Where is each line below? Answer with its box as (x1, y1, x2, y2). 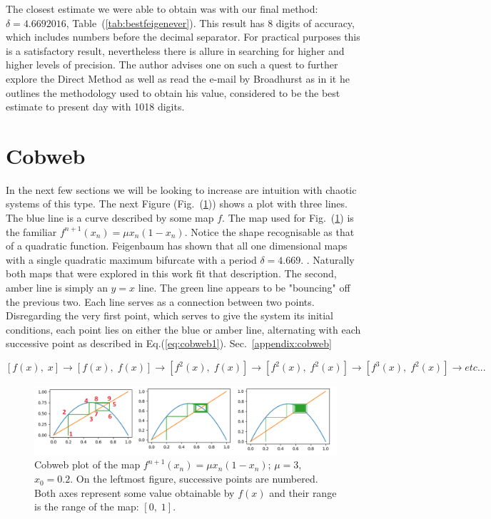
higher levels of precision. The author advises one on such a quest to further (6, 57, 338, 72)
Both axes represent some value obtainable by (34, 485, 235, 500)
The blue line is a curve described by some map (6, 210, 214, 225)
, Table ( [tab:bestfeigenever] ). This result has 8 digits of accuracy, (66, 15, 355, 30)
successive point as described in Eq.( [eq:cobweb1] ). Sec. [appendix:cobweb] (6, 336, 332, 351)
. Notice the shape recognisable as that (184, 224, 355, 239)
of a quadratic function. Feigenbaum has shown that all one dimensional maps (6, 238, 348, 253)
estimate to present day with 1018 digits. (6, 99, 185, 114)
